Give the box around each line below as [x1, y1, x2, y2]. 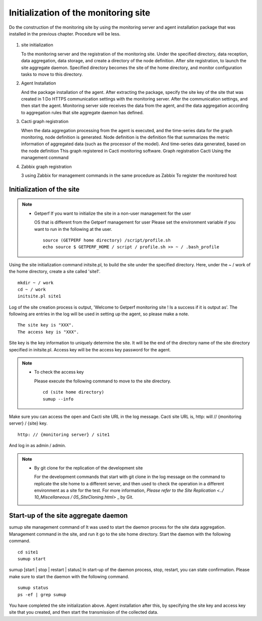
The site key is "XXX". [17, 322, 74, 328]
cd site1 [17, 549, 38, 555]
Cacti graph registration [21, 119, 69, 124]
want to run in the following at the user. [34, 226, 113, 232]
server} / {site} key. [9, 420, 48, 426]
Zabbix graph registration [21, 163, 72, 170]
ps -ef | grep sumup [17, 592, 66, 597]
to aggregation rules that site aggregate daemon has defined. [21, 109, 144, 115]
